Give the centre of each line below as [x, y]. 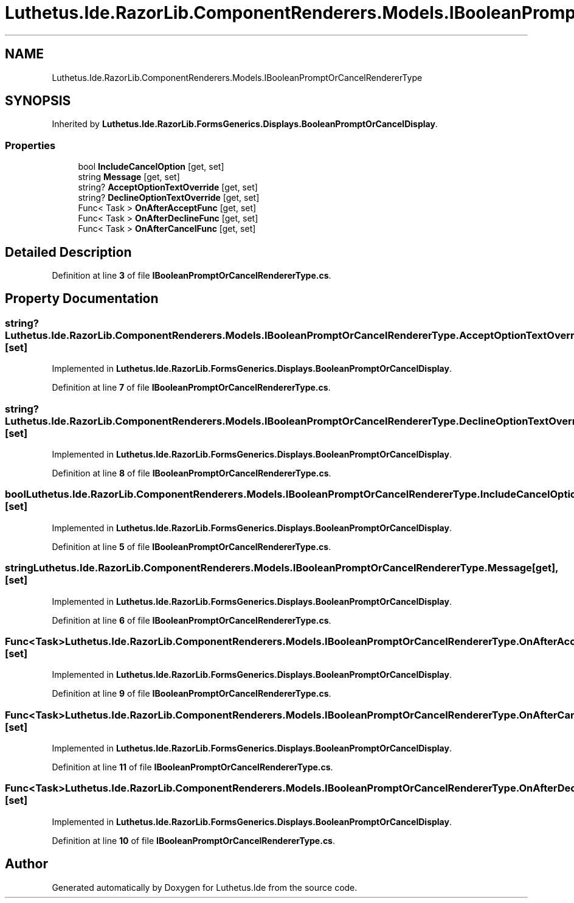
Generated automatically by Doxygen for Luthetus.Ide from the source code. [205, 887]
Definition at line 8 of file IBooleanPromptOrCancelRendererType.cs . [192, 473]
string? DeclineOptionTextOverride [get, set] [169, 198]
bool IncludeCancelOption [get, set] [151, 167]
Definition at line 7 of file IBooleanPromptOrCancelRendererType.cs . [191, 388]
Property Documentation [82, 299]
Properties [30, 145]
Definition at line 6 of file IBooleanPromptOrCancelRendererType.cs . [192, 620]
